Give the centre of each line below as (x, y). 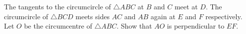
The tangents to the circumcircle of (58, 6)
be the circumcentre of (58, 26)
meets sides (92, 16)
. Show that (134, 26)
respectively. (224, 16)
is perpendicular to (196, 26)
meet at (186, 6)
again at (163, 16)
